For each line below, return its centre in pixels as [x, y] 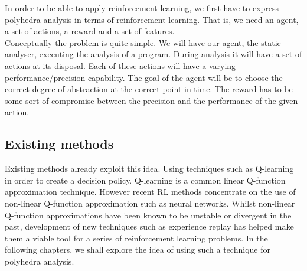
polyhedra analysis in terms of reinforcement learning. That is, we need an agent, [152, 19]
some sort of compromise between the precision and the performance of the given [151, 100]
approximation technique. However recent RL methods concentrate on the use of [150, 192]
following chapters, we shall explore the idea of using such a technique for [138, 249]
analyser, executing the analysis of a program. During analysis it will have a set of [153, 54]
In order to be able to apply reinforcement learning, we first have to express [142, 8]
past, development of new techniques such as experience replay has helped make [149, 226]
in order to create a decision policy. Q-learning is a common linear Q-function [145, 180]
